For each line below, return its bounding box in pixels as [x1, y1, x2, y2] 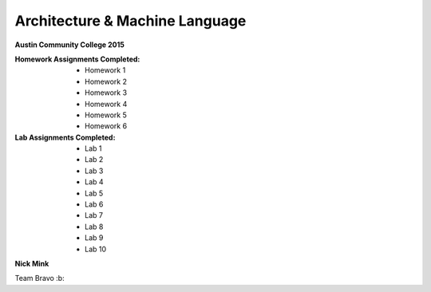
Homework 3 [85, 88, 128, 97]
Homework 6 [85, 121, 128, 131]
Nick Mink [14, 258, 49, 268]
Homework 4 [85, 99, 128, 109]
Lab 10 [85, 244, 107, 254]
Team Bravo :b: [14, 274, 65, 283]
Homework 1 [85, 65, 126, 75]
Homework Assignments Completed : [14, 54, 140, 64]
